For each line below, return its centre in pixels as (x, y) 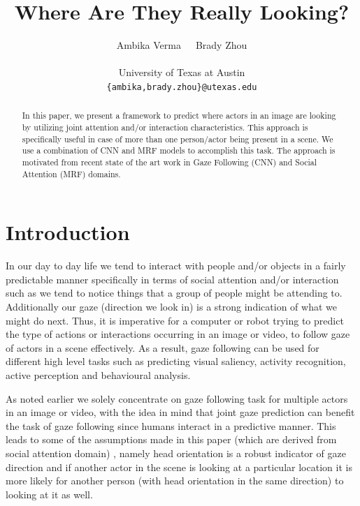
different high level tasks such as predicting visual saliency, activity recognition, (176, 361)
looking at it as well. (49, 494)
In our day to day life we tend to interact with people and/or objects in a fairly (176, 266)
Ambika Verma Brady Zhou (182, 45)
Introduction (68, 232)
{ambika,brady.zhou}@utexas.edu (182, 87)
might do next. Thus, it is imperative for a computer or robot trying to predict (175, 320)
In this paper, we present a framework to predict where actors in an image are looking (179, 116)
